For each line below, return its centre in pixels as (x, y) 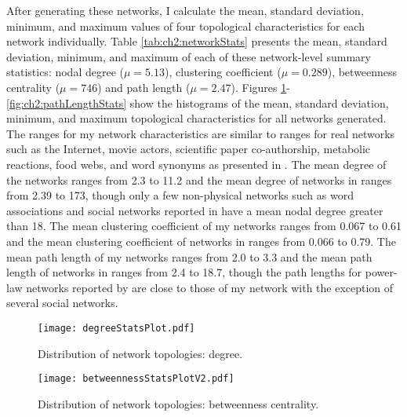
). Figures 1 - (260, 87)
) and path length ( (144, 87)
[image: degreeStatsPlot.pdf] (116, 328)
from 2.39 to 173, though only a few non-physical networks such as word (180, 195)
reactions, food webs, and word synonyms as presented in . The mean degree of (196, 164)
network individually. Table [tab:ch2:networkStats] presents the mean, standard (197, 41)
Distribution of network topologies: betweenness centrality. (178, 403)
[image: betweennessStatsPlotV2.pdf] (136, 379)
